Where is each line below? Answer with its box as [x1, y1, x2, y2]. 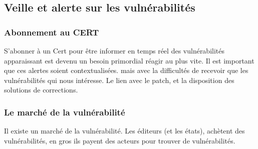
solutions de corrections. [4, 84, 78, 95]
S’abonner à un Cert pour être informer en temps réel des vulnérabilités [4, 45, 225, 55]
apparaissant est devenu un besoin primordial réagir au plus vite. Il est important [4, 55, 254, 65]
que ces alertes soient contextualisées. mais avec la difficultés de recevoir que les [4, 65, 248, 75]
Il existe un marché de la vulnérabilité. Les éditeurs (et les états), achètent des [4, 125, 245, 136]
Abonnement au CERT [4, 25, 99, 38]
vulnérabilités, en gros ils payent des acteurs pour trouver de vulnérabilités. [4, 135, 235, 145]
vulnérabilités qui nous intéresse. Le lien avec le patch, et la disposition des [4, 74, 234, 85]
